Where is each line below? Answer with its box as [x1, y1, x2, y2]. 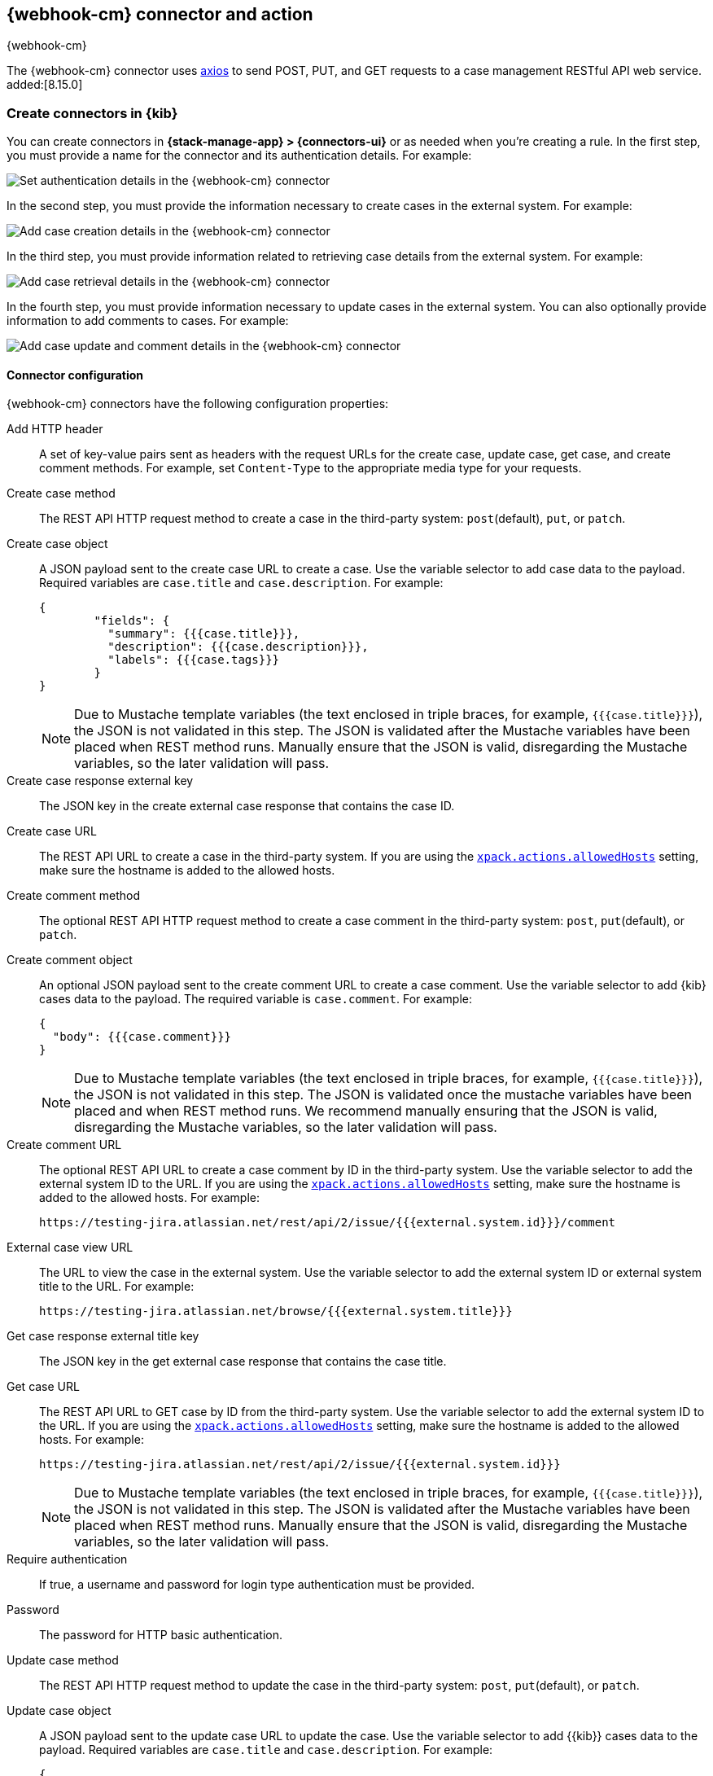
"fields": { [94, 614, 170, 628]
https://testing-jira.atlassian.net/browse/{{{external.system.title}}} [39, 1305, 513, 1318]
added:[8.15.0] [7, 77, 83, 92]
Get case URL [7, 1379, 80, 1394]
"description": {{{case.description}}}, [107, 640, 369, 654]
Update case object [7, 1704, 112, 1718]
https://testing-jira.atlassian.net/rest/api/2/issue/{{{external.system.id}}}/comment [39, 1216, 616, 1230]
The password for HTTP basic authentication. [39, 1628, 282, 1642]
